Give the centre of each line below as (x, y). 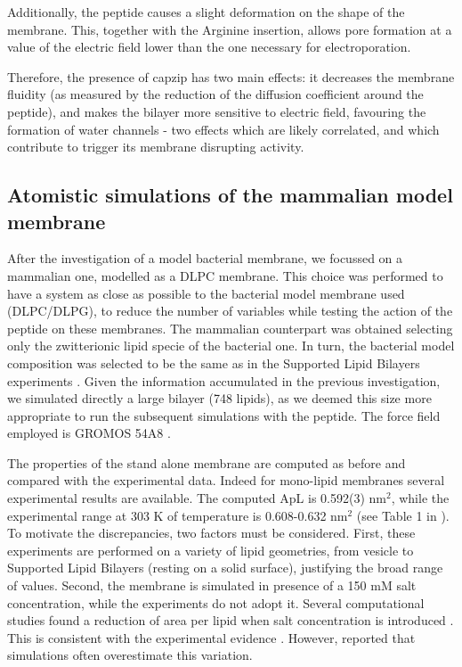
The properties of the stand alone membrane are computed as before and (207, 462)
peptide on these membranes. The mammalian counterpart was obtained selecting (230, 328)
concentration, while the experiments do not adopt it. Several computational (216, 602)
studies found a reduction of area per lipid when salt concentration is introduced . (231, 620)
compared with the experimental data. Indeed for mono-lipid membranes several (226, 480)
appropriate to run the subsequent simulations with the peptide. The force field (224, 415)
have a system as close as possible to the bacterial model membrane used (206, 293)
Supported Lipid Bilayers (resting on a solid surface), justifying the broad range (225, 568)
